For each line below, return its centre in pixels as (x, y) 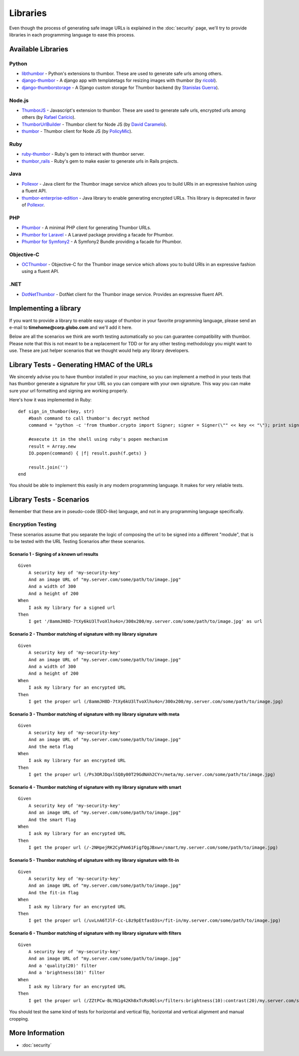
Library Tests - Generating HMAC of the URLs (81, 365)
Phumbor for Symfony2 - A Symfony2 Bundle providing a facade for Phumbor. (102, 242)
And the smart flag (52, 819)
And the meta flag (51, 747)
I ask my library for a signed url (72, 607)
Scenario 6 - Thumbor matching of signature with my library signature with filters (95, 933)
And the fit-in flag (53, 893)
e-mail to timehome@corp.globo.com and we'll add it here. (71, 327)
